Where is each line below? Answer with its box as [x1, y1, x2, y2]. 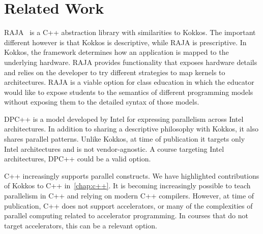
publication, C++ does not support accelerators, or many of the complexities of [4, 200, 253, 211]
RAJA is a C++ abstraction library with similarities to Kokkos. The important [4, 27, 256, 38]
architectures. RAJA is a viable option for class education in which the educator [4, 77, 254, 87]
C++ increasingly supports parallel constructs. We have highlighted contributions [4, 170, 259, 181]
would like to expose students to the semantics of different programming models [4, 86, 253, 97]
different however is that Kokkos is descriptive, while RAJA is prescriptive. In [4, 37, 247, 47]
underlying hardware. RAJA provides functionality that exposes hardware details [4, 56, 257, 67]
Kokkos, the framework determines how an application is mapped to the [4, 47, 229, 57]
